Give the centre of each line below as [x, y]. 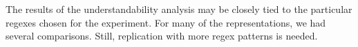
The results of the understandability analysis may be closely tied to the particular [179, 9]
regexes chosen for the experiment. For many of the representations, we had [166, 22]
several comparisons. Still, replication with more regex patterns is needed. [162, 36]
